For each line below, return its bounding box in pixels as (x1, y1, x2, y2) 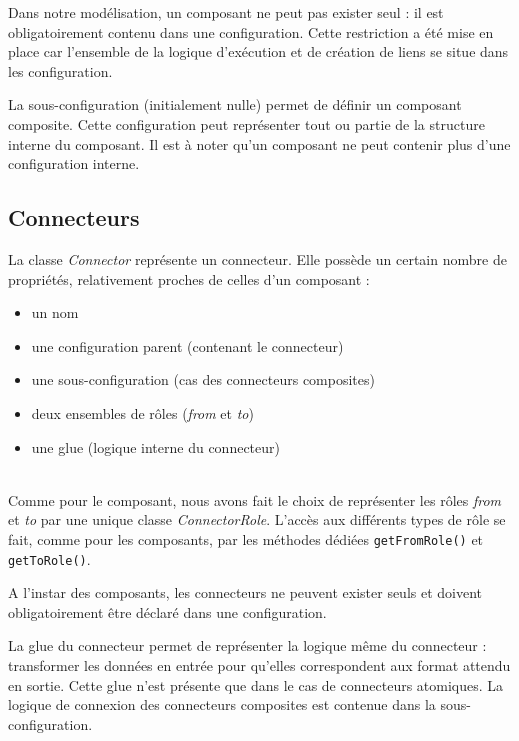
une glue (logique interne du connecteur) (31, 436, 281, 457)
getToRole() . (8, 548, 91, 569)
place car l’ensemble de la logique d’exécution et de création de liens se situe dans (8, 41, 509, 62)
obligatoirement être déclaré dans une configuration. (8, 601, 327, 622)
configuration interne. (8, 153, 140, 174)
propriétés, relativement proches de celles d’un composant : (8, 268, 370, 289)
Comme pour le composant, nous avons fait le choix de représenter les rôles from (8, 489, 502, 510)
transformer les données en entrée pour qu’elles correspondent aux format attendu (8, 654, 511, 675)
